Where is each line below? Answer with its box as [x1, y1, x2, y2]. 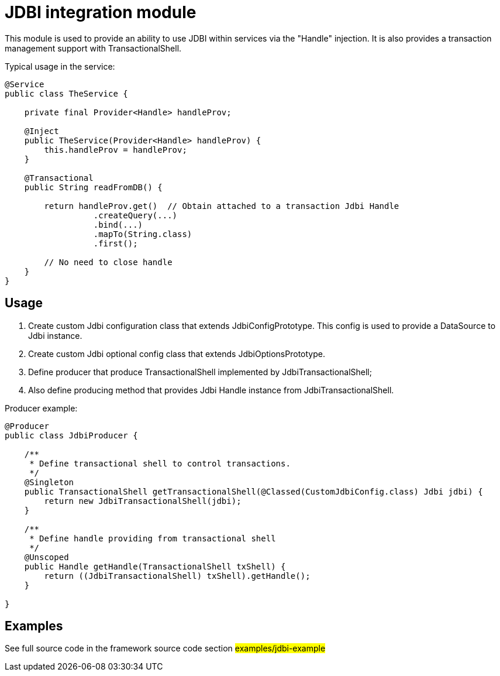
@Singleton [24, 477, 74, 487]
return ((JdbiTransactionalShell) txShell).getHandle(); [44, 571, 311, 581]
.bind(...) [93, 219, 143, 229]
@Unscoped [24, 552, 69, 562]
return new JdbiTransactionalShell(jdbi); [44, 496, 242, 506]
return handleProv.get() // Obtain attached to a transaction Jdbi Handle [44, 201, 399, 211]
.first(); [93, 238, 138, 248]
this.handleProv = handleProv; [44, 145, 187, 155]
